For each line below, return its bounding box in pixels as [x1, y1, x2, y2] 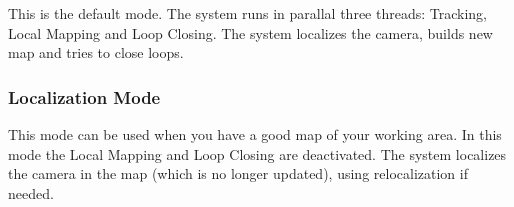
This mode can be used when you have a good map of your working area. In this [8, 124, 502, 144]
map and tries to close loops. [8, 42, 184, 63]
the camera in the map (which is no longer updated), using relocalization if [8, 163, 468, 184]
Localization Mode [8, 84, 161, 109]
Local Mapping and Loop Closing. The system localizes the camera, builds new [8, 22, 493, 43]
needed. [8, 182, 54, 203]
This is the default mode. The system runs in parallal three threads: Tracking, [8, 3, 487, 23]
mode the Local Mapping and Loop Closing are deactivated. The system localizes [8, 143, 507, 164]
